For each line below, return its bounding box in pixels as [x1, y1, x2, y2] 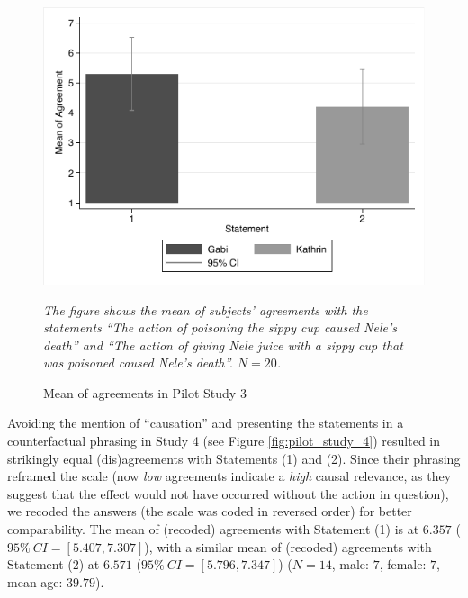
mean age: [7, 572, 63, 591]
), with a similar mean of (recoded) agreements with [144, 537, 432, 556]
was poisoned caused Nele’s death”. [43, 353, 233, 372]
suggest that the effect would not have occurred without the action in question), [7, 484, 449, 503]
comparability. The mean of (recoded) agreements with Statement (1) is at [7, 520, 419, 539]
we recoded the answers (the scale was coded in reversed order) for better [7, 502, 412, 521]
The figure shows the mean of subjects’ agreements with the [43, 300, 368, 319]
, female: [379, 555, 427, 574]
